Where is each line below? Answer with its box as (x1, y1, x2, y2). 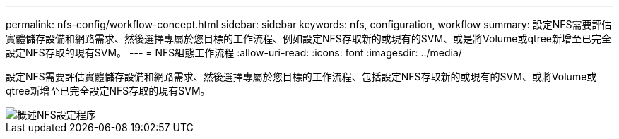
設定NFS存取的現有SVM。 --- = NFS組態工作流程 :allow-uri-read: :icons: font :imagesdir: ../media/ (6, 47, 462, 59)
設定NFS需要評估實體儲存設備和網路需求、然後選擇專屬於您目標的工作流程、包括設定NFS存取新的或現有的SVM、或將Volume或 (6, 71, 597, 83)
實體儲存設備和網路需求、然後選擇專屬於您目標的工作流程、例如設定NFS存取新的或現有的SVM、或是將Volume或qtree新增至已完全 (6, 32, 612, 44)
